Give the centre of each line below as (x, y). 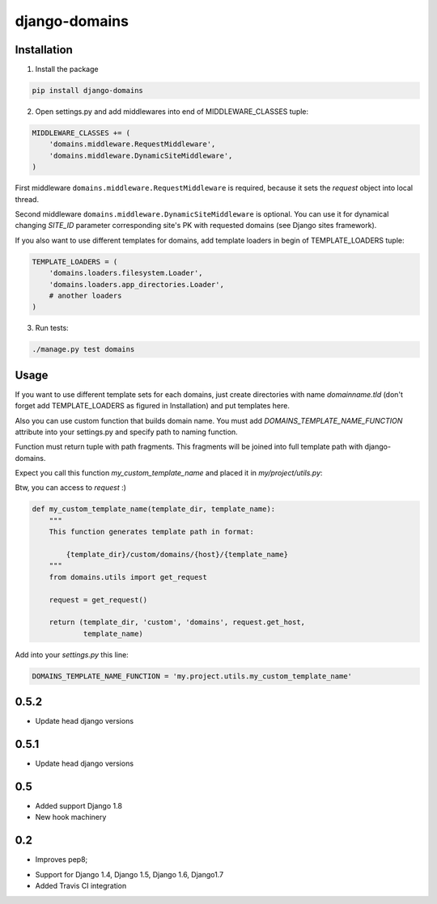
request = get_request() (98, 600)
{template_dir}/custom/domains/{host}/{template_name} (177, 555)
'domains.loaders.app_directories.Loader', (136, 284)
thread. (27, 199)
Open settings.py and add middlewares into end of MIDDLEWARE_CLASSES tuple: (172, 112)
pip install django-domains (87, 91)
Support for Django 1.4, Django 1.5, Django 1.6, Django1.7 (129, 874)
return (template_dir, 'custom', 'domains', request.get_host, (177, 622)
